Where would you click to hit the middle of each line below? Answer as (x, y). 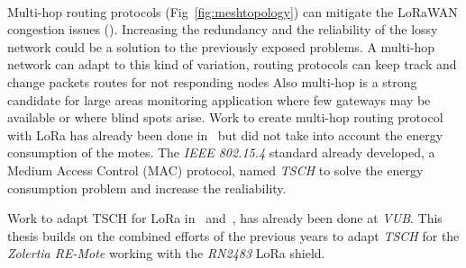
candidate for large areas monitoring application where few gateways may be (219, 99)
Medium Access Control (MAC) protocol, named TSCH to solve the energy (215, 170)
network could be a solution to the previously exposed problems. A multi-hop (221, 46)
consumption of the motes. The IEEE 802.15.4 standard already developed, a (221, 152)
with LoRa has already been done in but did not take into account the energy (225, 134)
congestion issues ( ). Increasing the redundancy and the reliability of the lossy (223, 29)
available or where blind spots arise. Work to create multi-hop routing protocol (225, 117)
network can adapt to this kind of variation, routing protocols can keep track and (232, 64)
